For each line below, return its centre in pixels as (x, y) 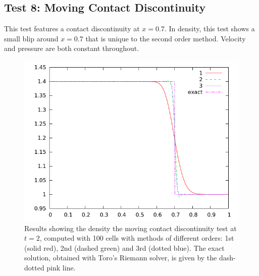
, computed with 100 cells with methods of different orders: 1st (137, 238)
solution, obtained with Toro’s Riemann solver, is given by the (121, 258)
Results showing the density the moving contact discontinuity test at (131, 228)
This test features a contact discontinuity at (72, 29)
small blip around (31, 38)
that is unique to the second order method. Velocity (166, 38)
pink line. (61, 267)
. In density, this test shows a (210, 29)
